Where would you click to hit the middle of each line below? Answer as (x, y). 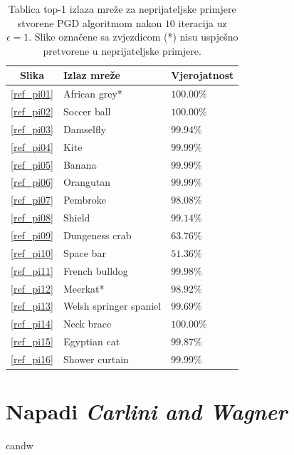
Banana (80, 164)
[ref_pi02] (32, 111)
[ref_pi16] (32, 359)
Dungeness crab (97, 235)
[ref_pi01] (32, 94)
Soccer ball (87, 111)
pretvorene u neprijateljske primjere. (122, 50)
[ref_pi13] (32, 306)
